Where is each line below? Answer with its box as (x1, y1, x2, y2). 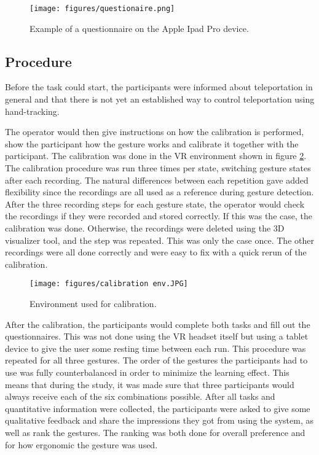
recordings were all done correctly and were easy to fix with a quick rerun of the (5, 246, 307, 259)
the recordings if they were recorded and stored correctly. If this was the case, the (5, 209, 312, 222)
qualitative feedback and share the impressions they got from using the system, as (5, 414, 313, 427)
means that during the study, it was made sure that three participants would (5, 378, 294, 391)
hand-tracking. (5, 104, 60, 117)
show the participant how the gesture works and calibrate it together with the (5, 137, 299, 150)
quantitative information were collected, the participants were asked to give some (5, 402, 310, 414)
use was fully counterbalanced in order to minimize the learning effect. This (5, 365, 289, 378)
